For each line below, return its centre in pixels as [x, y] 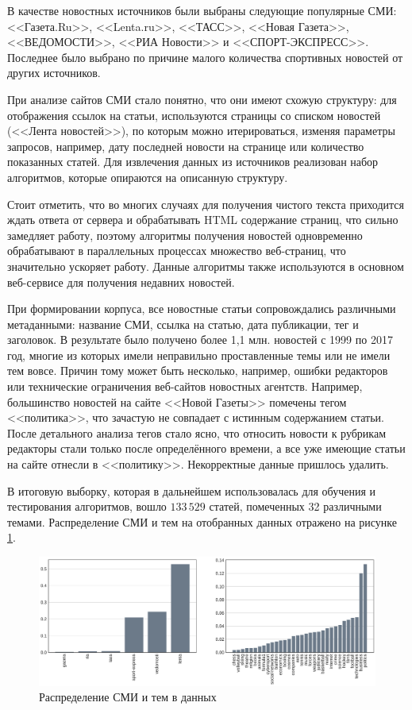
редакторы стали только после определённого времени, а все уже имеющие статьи [206, 448]
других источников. [54, 73]
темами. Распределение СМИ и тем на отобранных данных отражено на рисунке [202, 521]
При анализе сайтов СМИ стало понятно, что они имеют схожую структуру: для [202, 99]
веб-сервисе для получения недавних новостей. [121, 282]
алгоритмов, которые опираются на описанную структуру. [148, 177]
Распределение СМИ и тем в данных [128, 697]
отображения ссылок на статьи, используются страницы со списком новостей [194, 115]
